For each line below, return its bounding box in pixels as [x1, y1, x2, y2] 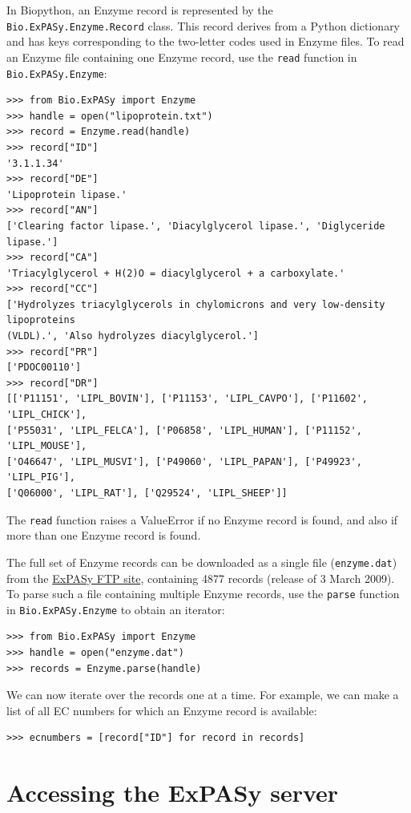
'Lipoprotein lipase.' [6, 188, 127, 200]
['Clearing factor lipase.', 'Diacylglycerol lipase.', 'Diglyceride [6, 220, 385, 232]
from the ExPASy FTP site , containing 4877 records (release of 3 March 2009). [6, 569, 395, 586]
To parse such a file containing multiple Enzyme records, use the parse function [6, 585, 400, 602]
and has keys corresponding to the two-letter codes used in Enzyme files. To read [6, 33, 405, 50]
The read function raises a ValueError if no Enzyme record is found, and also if [6, 511, 398, 528]
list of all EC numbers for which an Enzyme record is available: [6, 702, 317, 718]
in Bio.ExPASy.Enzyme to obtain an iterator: [6, 601, 225, 617]
